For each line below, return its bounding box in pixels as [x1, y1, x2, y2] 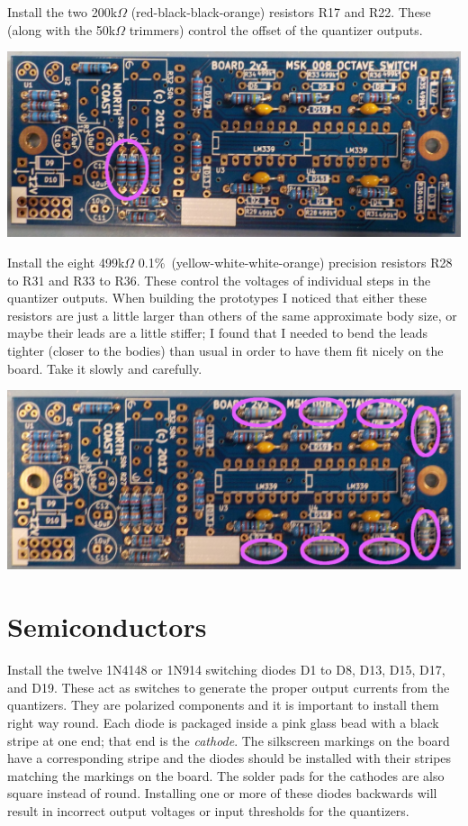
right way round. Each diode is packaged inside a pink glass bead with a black [7, 713, 439, 731]
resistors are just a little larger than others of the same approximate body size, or [7, 305, 457, 324]
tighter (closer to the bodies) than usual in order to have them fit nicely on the [7, 340, 444, 359]
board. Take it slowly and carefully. [7, 359, 202, 377]
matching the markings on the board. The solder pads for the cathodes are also [7, 766, 445, 785]
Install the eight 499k [7, 253, 125, 271]
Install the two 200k [7, 3, 118, 21]
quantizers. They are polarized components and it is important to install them [7, 695, 439, 714]
